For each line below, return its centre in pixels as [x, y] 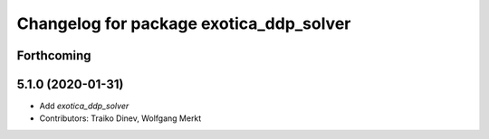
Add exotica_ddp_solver [84, 106]
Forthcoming [54, 56]
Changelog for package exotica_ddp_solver [184, 23]
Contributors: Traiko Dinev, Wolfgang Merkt [120, 118]
